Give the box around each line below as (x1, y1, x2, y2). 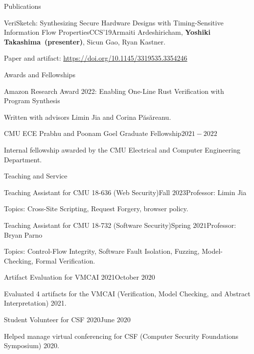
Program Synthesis (4, 95, 60, 106)
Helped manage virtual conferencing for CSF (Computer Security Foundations (4, 331, 239, 341)
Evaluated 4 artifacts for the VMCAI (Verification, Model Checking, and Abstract (4, 288, 251, 298)
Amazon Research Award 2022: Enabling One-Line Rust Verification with (4, 86, 224, 96)
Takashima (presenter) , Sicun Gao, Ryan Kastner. (4, 36, 165, 46)
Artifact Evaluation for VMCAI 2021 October (4, 272, 139, 282)
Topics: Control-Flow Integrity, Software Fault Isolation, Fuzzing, (4, 246, 200, 256)
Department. (4, 154, 42, 164)
